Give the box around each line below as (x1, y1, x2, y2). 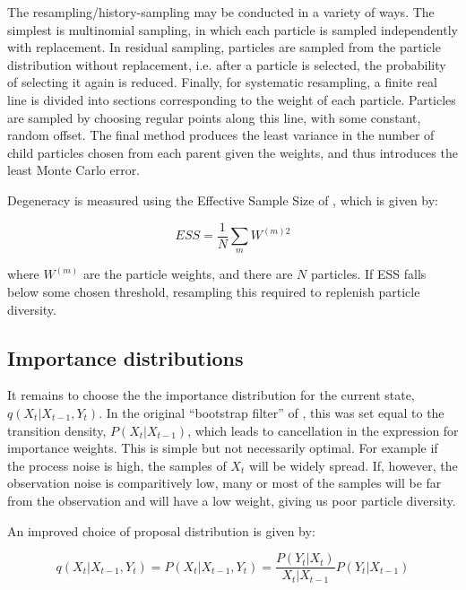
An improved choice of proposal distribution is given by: (7, 521, 315, 540)
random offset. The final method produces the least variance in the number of (7, 126, 435, 144)
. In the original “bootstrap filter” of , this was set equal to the (99, 403, 444, 421)
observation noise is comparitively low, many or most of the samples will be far (7, 473, 442, 492)
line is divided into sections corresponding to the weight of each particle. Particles (7, 90, 456, 108)
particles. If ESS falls (311, 265, 427, 283)
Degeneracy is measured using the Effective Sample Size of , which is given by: (7, 190, 439, 209)
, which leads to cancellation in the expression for (187, 421, 459, 439)
